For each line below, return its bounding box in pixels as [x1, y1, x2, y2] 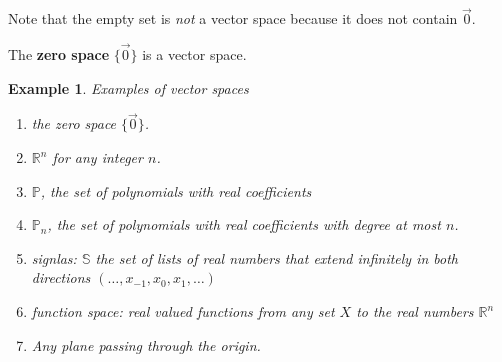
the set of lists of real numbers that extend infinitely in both [95, 247, 459, 268]
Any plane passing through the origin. [31, 334, 261, 355]
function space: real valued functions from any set [31, 301, 335, 321]
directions [31, 267, 91, 288]
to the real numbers [356, 301, 474, 321]
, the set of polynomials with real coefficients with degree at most [47, 214, 441, 235]
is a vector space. [142, 44, 247, 65]
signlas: [31, 247, 77, 268]
